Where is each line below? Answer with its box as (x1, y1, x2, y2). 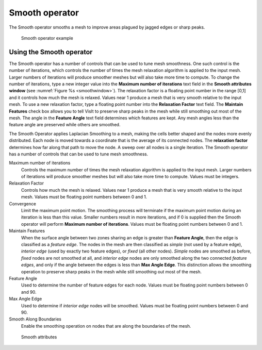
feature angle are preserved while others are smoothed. (9, 122, 121, 128)
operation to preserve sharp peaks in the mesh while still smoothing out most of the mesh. (21, 268, 202, 274)
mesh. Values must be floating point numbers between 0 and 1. (21, 194, 147, 200)
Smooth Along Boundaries (9, 316, 62, 322)
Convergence (9, 200, 36, 206)
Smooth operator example (21, 35, 73, 41)
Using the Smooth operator (9, 48, 93, 56)
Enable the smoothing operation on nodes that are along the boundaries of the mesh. (21, 323, 191, 329)
